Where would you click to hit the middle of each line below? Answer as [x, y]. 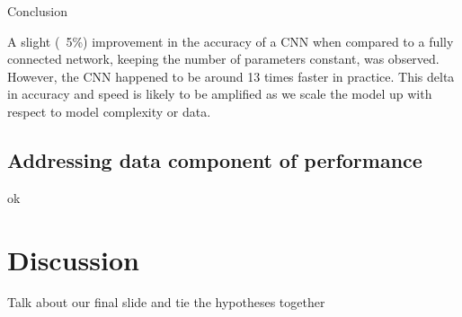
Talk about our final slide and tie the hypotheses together [166, 302]
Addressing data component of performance [215, 159]
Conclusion [37, 11]
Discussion [73, 259]
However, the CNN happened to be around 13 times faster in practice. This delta [231, 76]
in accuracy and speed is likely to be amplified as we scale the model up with [220, 94]
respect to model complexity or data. [109, 111]
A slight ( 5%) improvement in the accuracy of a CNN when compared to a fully [231, 41]
